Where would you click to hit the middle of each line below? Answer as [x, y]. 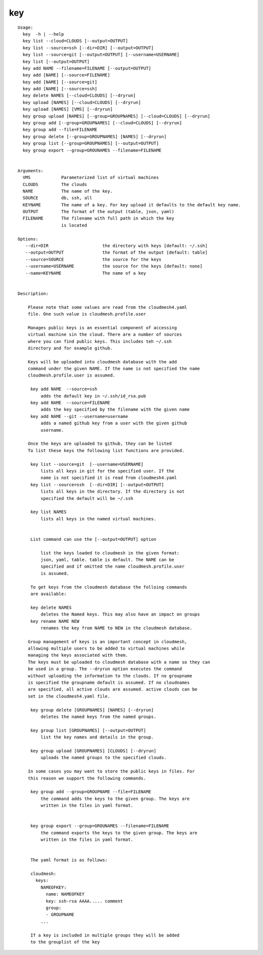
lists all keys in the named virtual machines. [99, 519]
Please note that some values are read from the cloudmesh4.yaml [107, 307]
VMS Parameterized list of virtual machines [91, 178]
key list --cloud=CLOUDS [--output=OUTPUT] [75, 41]
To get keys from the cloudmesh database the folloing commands [109, 587]
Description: [33, 293]
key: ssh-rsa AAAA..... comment [84, 901]
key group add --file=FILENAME [60, 130]
